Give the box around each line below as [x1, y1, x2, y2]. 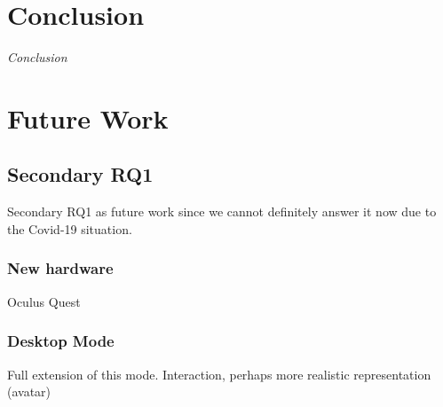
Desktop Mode [7, 330, 115, 352]
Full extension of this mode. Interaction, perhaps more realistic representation [7, 364, 431, 383]
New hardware [7, 257, 114, 279]
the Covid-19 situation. [7, 219, 132, 238]
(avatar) [7, 382, 51, 401]
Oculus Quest [7, 292, 81, 310]
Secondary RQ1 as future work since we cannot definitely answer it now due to [7, 202, 437, 221]
